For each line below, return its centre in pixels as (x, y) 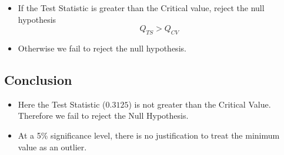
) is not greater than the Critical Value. (200, 104)
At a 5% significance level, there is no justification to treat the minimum (149, 135)
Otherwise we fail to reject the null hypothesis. (102, 48)
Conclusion (38, 79)
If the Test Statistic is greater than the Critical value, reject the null (141, 8)
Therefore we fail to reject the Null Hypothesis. (103, 116)
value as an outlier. (52, 147)
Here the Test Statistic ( (62, 104)
